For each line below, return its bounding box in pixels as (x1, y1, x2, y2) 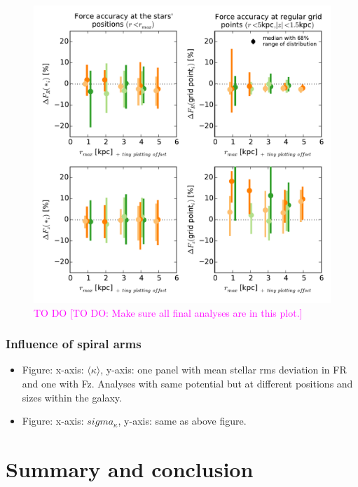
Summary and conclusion (6, 454, 254, 483)
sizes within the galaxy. (22, 390, 122, 404)
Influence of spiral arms (6, 335, 142, 352)
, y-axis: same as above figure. (118, 413, 247, 428)
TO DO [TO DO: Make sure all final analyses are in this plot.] (34, 305, 303, 320)
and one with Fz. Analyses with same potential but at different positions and (22, 376, 353, 390)
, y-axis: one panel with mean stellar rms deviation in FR (100, 362, 347, 377)
